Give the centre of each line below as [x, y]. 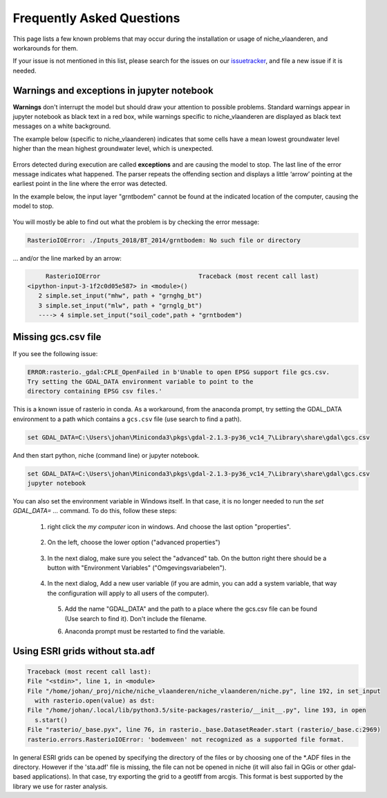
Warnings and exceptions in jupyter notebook [113, 90]
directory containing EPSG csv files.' [95, 391]
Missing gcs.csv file [57, 337]
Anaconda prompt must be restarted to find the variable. [145, 631]
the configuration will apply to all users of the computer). [128, 593]
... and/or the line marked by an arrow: [67, 258]
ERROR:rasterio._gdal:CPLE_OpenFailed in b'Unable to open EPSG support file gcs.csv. [179, 372]
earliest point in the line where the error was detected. [90, 184]
